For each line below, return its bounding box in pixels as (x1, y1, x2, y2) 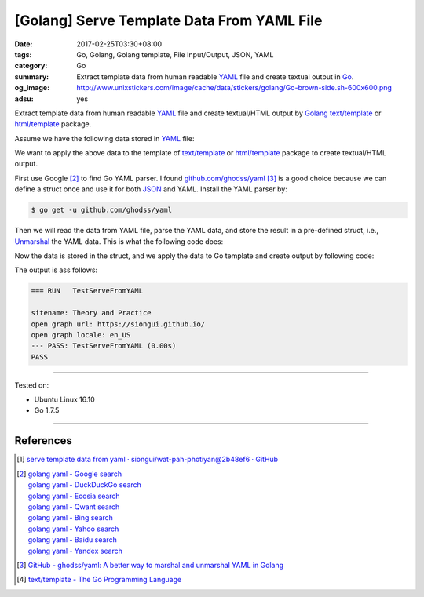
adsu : (14, 94, 35, 104)
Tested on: (14, 380, 49, 390)
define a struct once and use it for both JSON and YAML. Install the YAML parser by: (14, 184, 288, 194)
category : (14, 61, 48, 71)
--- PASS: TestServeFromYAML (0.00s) (31, 341, 177, 351)
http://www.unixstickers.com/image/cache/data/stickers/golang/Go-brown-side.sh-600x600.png (76, 83, 393, 93)
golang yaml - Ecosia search (27, 491, 121, 501)
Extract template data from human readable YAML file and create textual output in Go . (76, 71, 354, 82)
